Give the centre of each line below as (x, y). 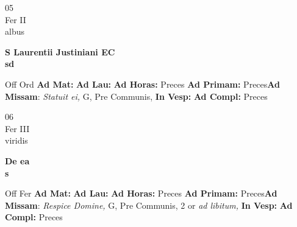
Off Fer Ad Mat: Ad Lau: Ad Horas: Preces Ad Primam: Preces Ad (141, 193)
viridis (16, 140)
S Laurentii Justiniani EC (60, 51)
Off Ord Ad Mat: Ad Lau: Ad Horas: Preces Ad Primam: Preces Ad (142, 84)
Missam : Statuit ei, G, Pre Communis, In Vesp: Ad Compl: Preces (136, 96)
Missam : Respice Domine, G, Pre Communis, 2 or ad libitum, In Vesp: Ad (149, 205)
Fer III (17, 128)
